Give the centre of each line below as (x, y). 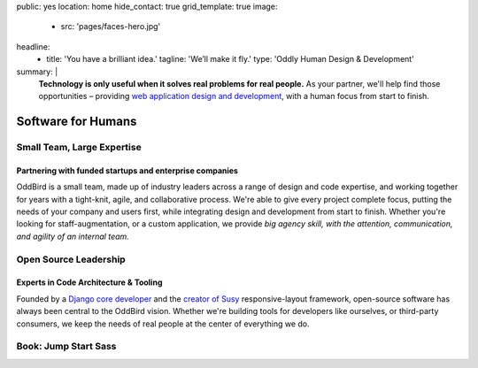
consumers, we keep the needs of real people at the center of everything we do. (163, 324)
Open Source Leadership (71, 259)
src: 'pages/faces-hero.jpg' (111, 27)
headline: (33, 46)
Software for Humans (77, 122)
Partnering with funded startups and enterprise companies (127, 170)
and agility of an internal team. (73, 236)
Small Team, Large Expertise (79, 148)
